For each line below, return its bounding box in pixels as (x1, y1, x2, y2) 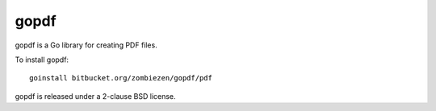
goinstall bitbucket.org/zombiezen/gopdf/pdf (29, 73, 213, 83)
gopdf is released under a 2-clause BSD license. (15, 91, 177, 101)
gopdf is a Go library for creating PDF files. (15, 40, 157, 50)
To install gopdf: (15, 55, 69, 64)
